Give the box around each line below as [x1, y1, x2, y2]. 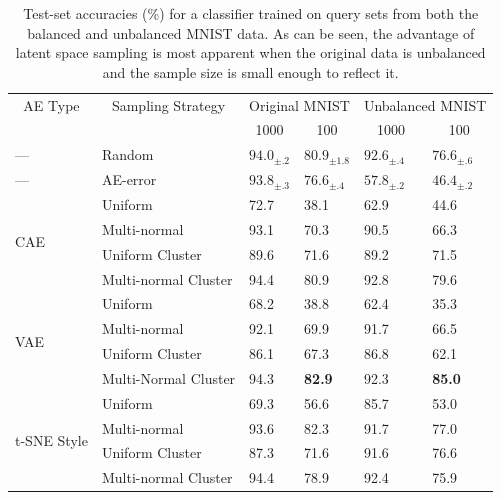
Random [101, 144, 154, 165]
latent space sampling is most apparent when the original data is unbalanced [15, 42, 486, 63]
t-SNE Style [15, 430, 88, 451]
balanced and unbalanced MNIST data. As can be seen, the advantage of [27, 22, 475, 43]
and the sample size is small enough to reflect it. [102, 61, 399, 82]
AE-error [101, 169, 157, 190]
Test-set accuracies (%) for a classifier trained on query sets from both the [23, 3, 479, 23]
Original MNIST [249, 94, 350, 115]
